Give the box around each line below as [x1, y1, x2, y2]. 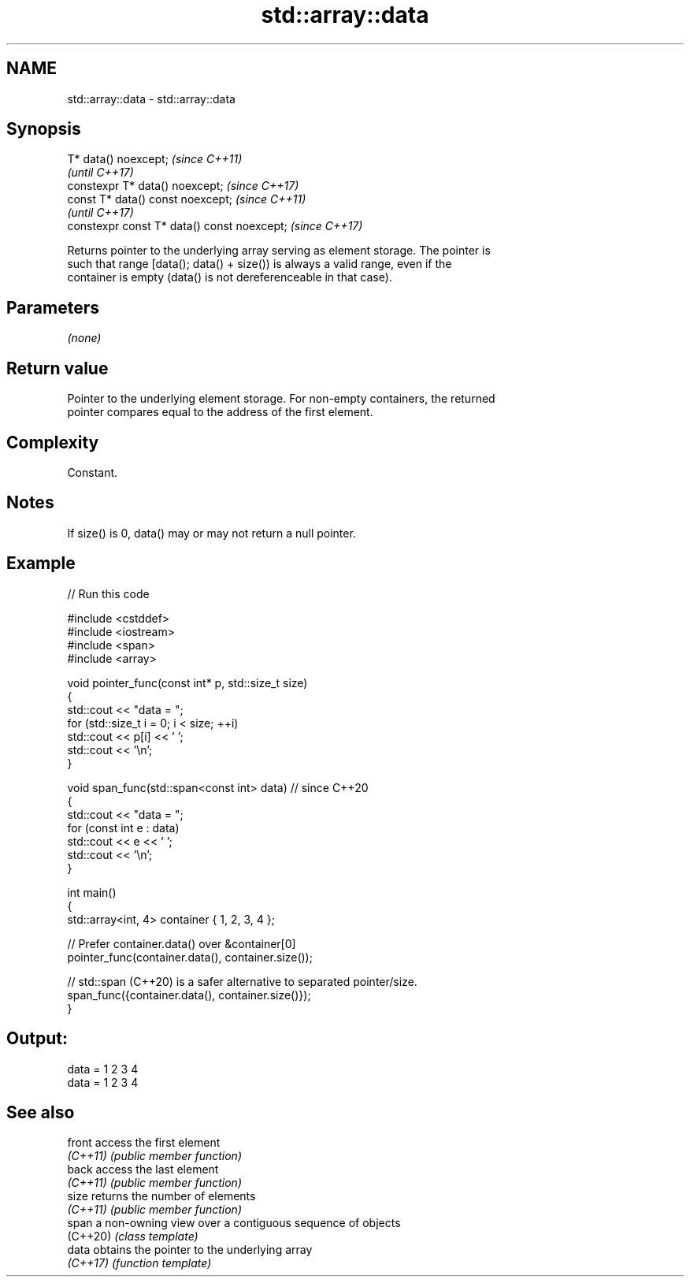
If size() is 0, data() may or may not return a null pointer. [67, 526, 356, 540]
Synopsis [6, 119, 81, 139]
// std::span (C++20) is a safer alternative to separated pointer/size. [67, 974, 417, 988]
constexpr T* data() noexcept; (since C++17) [67, 179, 299, 193]
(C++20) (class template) [67, 1229, 198, 1244]
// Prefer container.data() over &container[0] [67, 936, 296, 950]
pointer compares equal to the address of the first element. [67, 405, 373, 419]
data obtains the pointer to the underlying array [67, 1243, 313, 1257]
